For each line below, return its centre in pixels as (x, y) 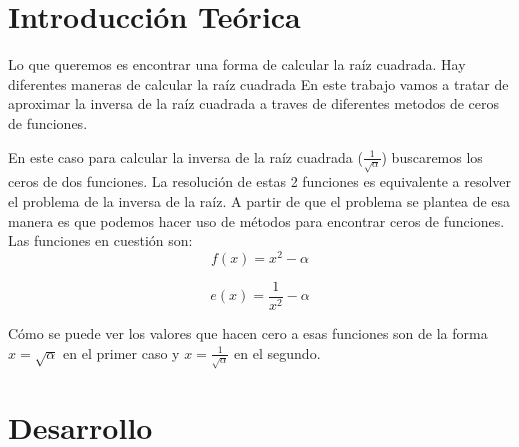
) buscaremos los (432, 156)
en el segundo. (277, 352)
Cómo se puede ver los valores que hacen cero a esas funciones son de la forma (248, 332)
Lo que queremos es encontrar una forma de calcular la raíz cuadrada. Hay (237, 64)
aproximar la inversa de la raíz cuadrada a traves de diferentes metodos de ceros (254, 103)
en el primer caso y (121, 352)
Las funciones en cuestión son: (100, 240)
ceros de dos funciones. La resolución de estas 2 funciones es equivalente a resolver (260, 181)
